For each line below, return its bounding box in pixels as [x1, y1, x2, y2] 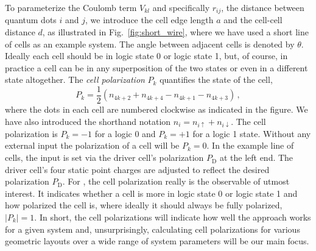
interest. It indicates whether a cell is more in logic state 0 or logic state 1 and [5, 186, 298, 199]
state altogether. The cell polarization [5, 73, 145, 86]
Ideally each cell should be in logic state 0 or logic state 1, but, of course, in [5, 49, 288, 62]
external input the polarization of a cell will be [5, 139, 180, 152]
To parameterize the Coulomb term [5, 1, 137, 13]
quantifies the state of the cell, [160, 73, 273, 86]
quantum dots [5, 13, 57, 26]
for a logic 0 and [94, 127, 156, 140]
